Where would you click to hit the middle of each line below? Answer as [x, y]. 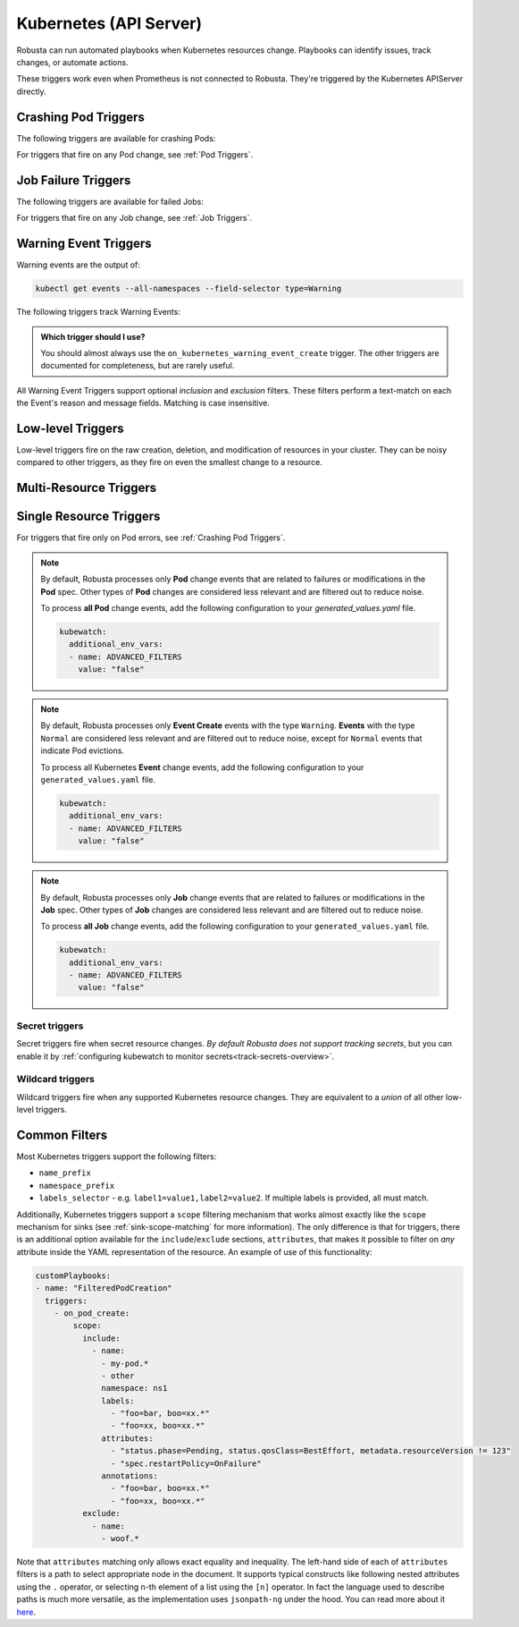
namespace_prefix [77, 1186]
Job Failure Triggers [74, 180]
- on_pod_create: [92, 1313]
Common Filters [62, 1135]
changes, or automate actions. [72, 62]
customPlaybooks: [73, 1275]
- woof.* [121, 1538]
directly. [31, 91]
